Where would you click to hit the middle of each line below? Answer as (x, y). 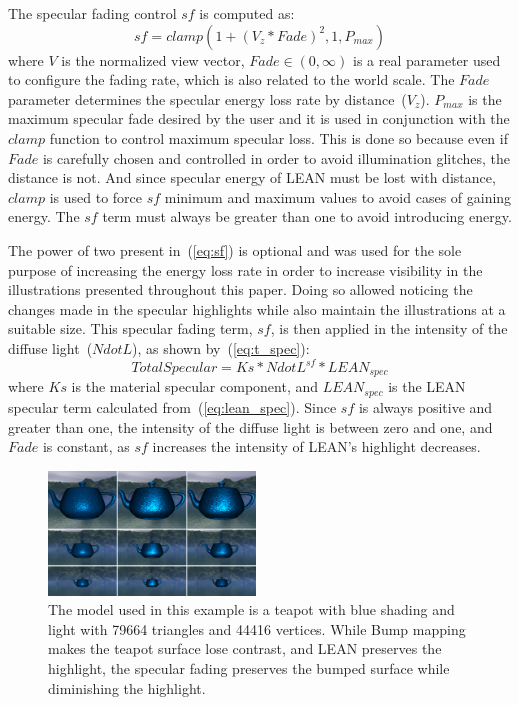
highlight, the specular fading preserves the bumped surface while (249, 668)
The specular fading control (92, 13)
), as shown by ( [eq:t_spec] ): (221, 347)
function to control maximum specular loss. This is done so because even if (278, 137)
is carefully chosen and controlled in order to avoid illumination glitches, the (276, 157)
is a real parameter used (426, 59)
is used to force (96, 196)
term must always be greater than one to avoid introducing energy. (307, 216)
